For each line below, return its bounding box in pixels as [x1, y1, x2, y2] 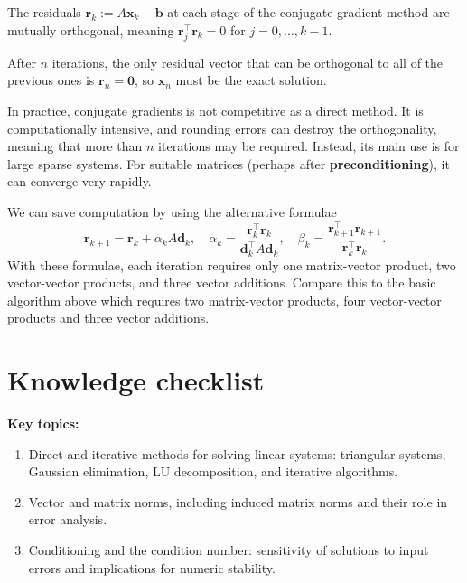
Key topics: [7, 414, 79, 433]
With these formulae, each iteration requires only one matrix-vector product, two [7, 255, 456, 274]
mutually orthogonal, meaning [7, 20, 174, 39]
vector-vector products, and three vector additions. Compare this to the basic [7, 273, 436, 292]
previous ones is [7, 71, 95, 89]
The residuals [7, 3, 81, 21]
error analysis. [28, 510, 107, 529]
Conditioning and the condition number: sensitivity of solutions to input [28, 541, 429, 559]
